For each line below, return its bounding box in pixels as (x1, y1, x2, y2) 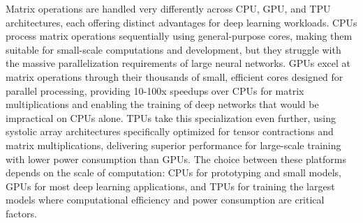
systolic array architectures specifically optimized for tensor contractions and (6, 124, 334, 139)
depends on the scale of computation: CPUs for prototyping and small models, (6, 165, 341, 180)
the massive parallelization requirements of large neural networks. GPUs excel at (6, 56, 350, 70)
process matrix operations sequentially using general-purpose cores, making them (6, 29, 353, 43)
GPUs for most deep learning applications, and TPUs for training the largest (6, 178, 335, 193)
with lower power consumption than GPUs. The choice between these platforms (6, 151, 346, 166)
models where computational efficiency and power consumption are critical (6, 192, 325, 207)
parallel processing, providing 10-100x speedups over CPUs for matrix (6, 83, 304, 98)
